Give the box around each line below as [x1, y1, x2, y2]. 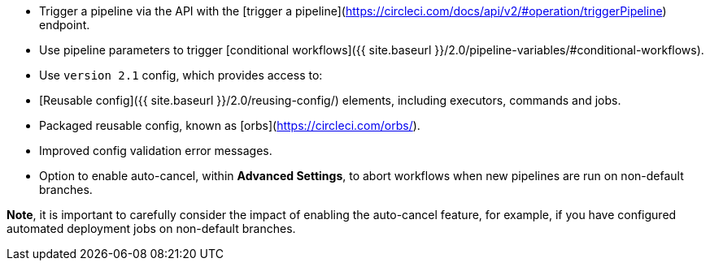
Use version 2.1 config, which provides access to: [39, 68, 323, 82]
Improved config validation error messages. [39, 144, 272, 157]
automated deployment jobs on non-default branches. [7, 222, 296, 235]
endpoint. [39, 18, 90, 32]
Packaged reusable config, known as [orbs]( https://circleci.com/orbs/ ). [39, 118, 420, 132]
